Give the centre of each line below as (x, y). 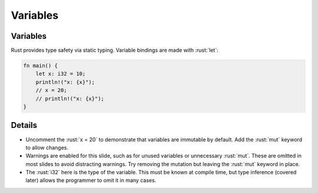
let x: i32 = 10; (61, 74)
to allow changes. (47, 147)
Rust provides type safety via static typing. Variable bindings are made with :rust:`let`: (115, 50)
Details (24, 125)
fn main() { (41, 66)
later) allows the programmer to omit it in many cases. (91, 180)
